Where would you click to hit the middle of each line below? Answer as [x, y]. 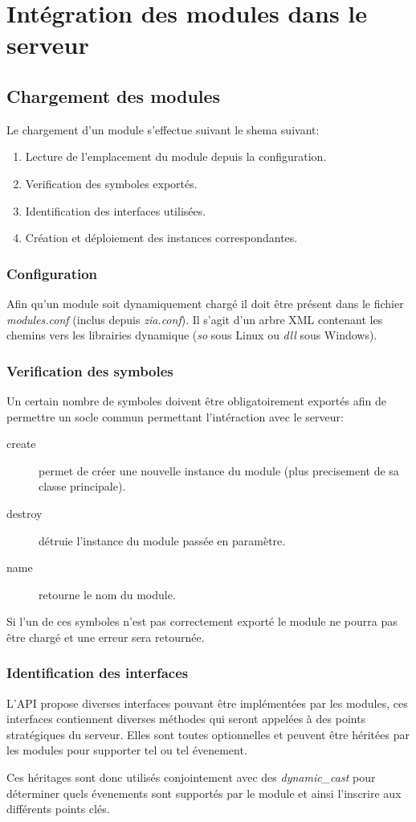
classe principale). [82, 486]
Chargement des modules [114, 95]
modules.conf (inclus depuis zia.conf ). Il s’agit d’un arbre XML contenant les [195, 319]
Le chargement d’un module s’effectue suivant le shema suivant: [163, 129]
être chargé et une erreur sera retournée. [106, 637]
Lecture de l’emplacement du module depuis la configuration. [176, 156]
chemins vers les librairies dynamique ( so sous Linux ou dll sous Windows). [192, 335]
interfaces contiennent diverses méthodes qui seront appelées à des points [186, 719]
